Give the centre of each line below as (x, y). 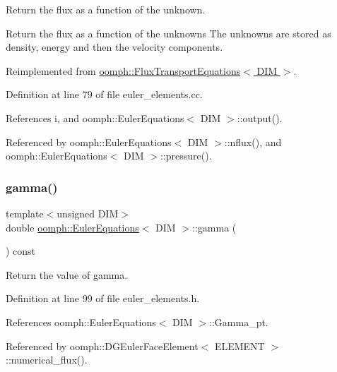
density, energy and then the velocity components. (114, 47)
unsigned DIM (88, 213)
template (25, 213)
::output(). (260, 118)
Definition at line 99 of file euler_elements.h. (103, 298)
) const (21, 251)
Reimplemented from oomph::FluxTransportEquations (123, 70)
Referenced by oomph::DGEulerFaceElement (102, 346)
